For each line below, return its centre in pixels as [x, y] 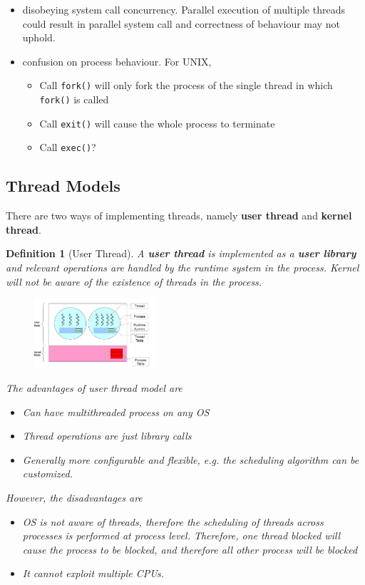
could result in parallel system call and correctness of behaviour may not [181, 23]
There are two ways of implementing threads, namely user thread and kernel [179, 216]
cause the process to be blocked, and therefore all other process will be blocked [190, 549]
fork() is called [74, 99]
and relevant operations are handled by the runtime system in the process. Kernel [182, 267]
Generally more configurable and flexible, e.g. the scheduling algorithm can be [191, 459]
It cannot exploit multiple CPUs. [93, 573]
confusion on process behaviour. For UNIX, [117, 61]
